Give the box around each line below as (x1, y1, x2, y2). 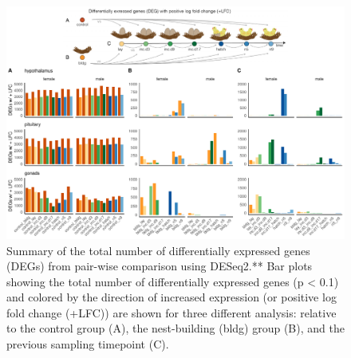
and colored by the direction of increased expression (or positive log (6, 289, 337, 305)
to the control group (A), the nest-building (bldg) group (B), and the (6, 320, 345, 336)
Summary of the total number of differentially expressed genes (6, 242, 310, 258)
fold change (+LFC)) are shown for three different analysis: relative (6, 304, 337, 321)
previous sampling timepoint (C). (6, 336, 169, 352)
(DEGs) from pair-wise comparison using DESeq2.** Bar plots (6, 258, 313, 274)
